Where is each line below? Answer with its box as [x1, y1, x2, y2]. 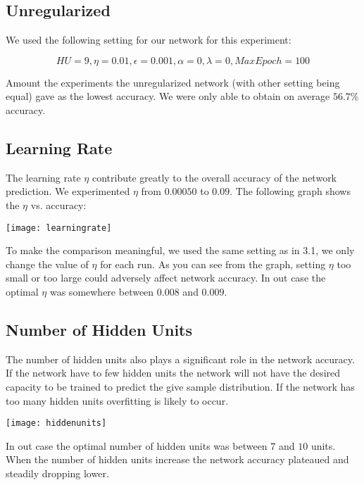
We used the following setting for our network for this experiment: [6, 32, 291, 47]
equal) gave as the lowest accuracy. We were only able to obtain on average [6, 89, 330, 103]
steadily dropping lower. [6, 466, 109, 481]
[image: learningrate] [6, 222, 112, 233]
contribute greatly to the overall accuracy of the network [92, 170, 337, 184]
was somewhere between [49, 284, 154, 298]
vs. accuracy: [30, 197, 87, 212]
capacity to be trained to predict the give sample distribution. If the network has [6, 379, 355, 393]
